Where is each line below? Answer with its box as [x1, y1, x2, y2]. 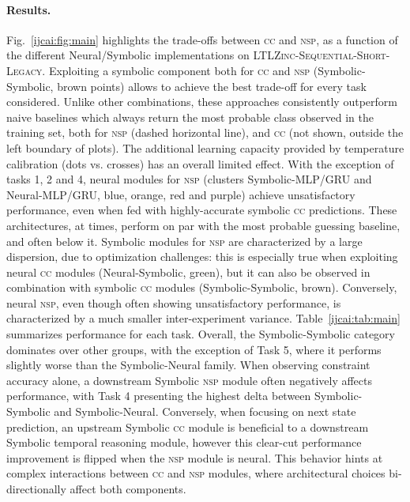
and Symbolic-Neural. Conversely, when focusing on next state [54, 403, 356, 420]
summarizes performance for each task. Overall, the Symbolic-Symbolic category [6, 326, 395, 342]
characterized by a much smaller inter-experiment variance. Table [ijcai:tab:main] [6, 310, 401, 326]
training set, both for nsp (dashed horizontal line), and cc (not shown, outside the [6, 124, 404, 141]
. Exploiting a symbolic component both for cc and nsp [42, 62, 310, 78]
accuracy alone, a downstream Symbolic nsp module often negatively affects [6, 372, 373, 388]
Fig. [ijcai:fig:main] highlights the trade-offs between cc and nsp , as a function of [6, 31, 398, 47]
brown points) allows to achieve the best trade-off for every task [57, 77, 367, 94]
